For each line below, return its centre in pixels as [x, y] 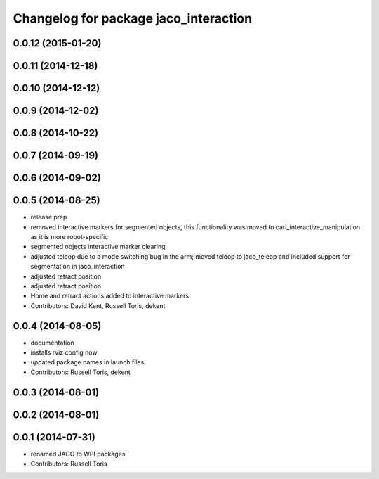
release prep [49, 217]
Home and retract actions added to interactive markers [110, 296]
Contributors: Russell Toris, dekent [81, 372]
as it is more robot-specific [69, 236]
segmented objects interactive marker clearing [98, 247]
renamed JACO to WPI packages [78, 454]
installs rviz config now [64, 352]
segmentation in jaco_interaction [78, 267]
